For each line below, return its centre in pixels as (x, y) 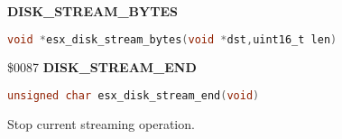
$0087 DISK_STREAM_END (102, 67)
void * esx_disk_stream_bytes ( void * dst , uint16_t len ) (172, 39)
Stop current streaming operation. (101, 123)
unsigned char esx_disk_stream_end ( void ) (134, 96)
